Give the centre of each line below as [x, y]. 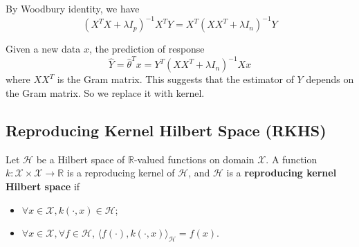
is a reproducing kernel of [121, 173]
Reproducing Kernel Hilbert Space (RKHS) [166, 130]
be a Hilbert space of [81, 159]
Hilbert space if [43, 186]
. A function [292, 159]
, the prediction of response [147, 49]
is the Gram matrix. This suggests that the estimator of [175, 79]
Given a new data [43, 49]
